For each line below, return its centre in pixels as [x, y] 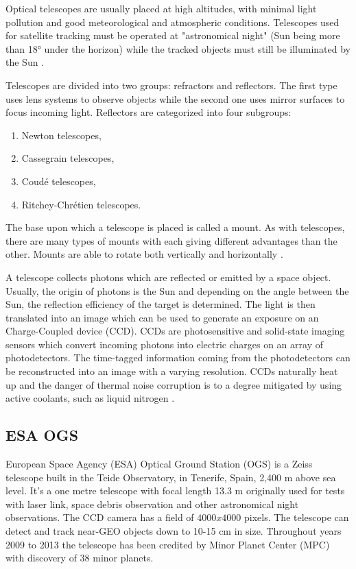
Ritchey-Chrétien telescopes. [81, 204]
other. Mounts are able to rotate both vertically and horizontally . [144, 254]
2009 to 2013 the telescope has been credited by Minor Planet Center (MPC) [168, 544]
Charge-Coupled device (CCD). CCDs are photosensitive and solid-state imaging [175, 331]
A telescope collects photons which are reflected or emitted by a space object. [168, 277]
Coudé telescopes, [59, 181]
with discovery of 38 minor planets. [80, 558]
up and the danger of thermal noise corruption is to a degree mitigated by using [174, 384]
